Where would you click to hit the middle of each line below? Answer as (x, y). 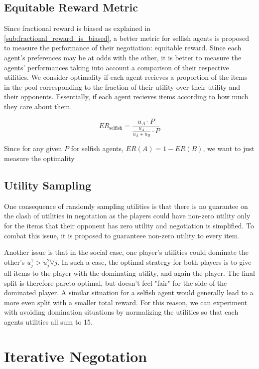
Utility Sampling (48, 185)
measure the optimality (39, 158)
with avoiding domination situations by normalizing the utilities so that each (121, 312)
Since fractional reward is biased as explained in (77, 28)
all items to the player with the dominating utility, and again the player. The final (129, 273)
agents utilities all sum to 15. (48, 321)
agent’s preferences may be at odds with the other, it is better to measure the (123, 57)
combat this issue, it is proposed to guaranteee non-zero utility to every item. (122, 235)
